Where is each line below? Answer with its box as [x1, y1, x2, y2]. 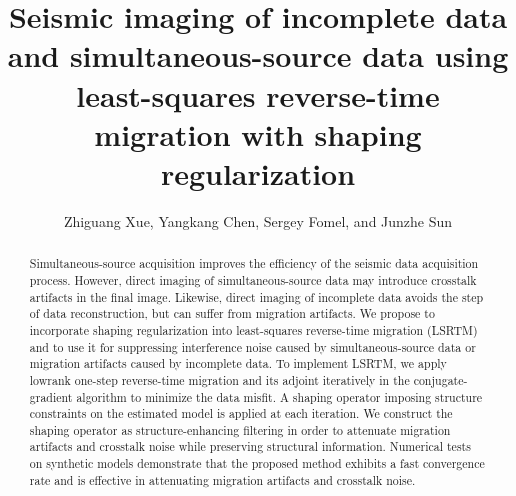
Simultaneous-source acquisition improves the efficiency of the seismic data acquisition [29, 255, 479, 272]
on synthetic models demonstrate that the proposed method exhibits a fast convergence [29, 455, 485, 472]
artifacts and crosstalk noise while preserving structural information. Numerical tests [29, 438, 471, 455]
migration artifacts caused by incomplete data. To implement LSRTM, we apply [29, 355, 447, 372]
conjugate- [413, 371, 468, 388]
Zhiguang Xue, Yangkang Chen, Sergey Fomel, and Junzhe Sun [63, 210, 453, 231]
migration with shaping [94, 113, 422, 154]
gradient [29, 388, 73, 405]
